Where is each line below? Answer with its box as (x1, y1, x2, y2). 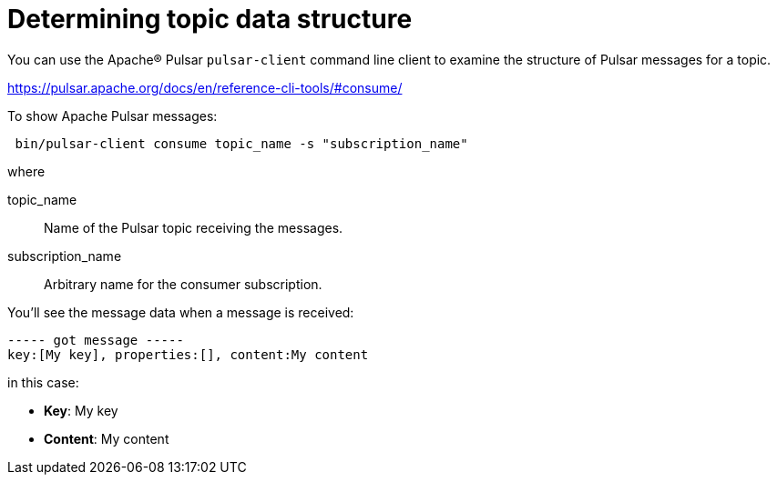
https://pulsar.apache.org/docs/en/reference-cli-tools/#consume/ (7, 79, 403, 95)
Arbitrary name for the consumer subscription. (44, 276, 322, 292)
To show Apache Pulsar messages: (7, 107, 218, 124)
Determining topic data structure (7, 4, 413, 35)
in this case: (7, 374, 79, 390)
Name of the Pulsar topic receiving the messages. (44, 219, 343, 236)
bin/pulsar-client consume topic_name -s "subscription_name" (15, 136, 468, 151)
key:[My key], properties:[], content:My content (7, 346, 369, 362)
